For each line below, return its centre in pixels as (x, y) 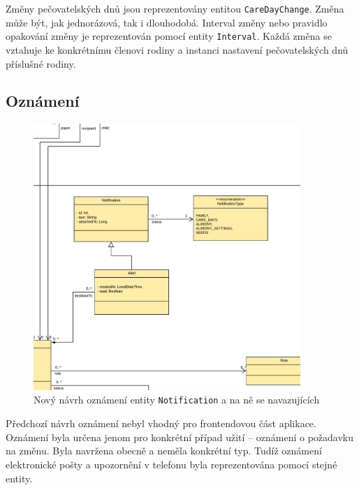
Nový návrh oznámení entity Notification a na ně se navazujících (177, 400)
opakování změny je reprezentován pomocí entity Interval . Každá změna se (169, 36)
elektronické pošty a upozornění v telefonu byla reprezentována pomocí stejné (171, 464)
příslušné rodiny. (41, 63)
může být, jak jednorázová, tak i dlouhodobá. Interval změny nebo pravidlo (167, 22)
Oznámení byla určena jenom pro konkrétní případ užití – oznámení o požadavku (179, 437)
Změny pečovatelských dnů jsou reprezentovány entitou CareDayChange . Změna (175, 8)
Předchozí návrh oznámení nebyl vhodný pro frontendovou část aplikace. (161, 423)
